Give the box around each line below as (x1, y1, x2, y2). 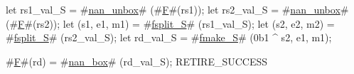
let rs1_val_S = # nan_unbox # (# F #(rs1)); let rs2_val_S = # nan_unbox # (6, 2, 349, 16)
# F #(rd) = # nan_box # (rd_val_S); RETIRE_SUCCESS (6, 53, 268, 68)
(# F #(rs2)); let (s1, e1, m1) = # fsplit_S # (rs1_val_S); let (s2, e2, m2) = (6, 16, 335, 31)
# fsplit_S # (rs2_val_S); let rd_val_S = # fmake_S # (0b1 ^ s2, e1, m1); (6, 30, 332, 45)
